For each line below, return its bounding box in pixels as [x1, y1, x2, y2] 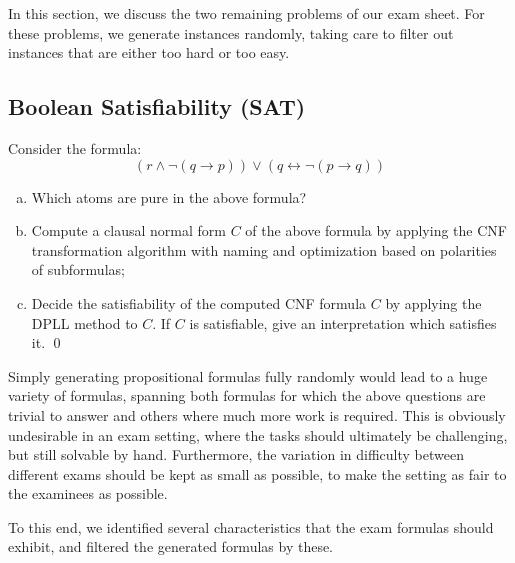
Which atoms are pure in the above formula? [31, 186, 307, 207]
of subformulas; [31, 259, 125, 280]
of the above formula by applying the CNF [245, 220, 507, 241]
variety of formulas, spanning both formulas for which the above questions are [8, 385, 486, 406]
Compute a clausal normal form [31, 220, 227, 241]
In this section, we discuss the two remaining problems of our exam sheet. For [8, 3, 485, 23]
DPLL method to [31, 312, 138, 333]
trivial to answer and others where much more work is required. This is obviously [8, 404, 506, 425]
